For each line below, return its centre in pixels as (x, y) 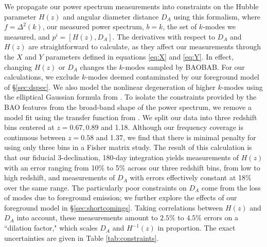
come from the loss (231, 187)
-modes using (242, 87)
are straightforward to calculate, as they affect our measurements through (145, 46)
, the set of (180, 26)
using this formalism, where (217, 16)
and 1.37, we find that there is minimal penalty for (176, 137)
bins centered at (29, 127)
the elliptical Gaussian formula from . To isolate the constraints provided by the (130, 97)
